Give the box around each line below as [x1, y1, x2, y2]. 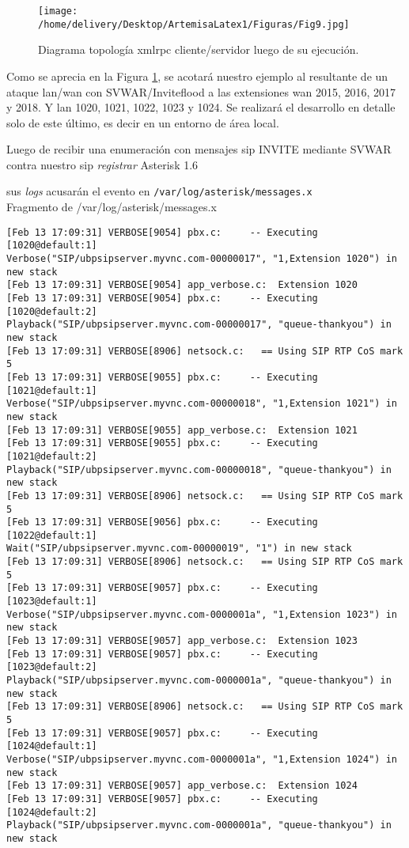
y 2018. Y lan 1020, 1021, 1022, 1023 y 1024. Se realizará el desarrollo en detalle [6, 99, 396, 115]
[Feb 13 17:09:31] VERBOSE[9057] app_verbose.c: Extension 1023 [6, 635, 358, 647]
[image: [38, 6, 78, 17]
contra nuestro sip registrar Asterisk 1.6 [6, 156, 199, 172]
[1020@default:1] [6, 240, 97, 252]
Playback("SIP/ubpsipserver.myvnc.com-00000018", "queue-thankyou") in [6, 464, 392, 475]
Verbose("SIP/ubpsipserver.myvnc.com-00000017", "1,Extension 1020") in [6, 253, 397, 265]
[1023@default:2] [6, 661, 97, 673]
